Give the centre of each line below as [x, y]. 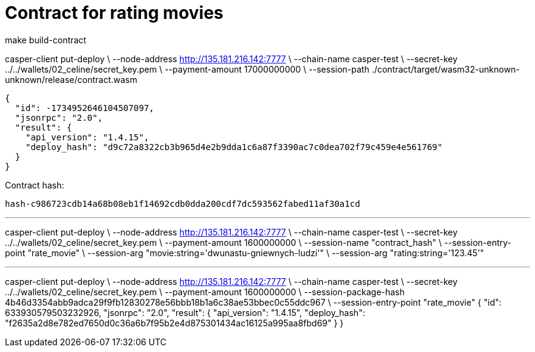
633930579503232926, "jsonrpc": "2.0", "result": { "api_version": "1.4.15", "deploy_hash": [185, 312]
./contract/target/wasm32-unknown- [446, 69]
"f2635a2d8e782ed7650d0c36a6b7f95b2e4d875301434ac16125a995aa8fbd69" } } [174, 323]
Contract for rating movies [114, 13]
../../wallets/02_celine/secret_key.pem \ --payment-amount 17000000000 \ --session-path [187, 69]
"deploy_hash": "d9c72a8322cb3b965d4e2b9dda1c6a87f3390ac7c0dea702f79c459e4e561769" [234, 147]
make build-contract [46, 40]
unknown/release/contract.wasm [71, 79]
